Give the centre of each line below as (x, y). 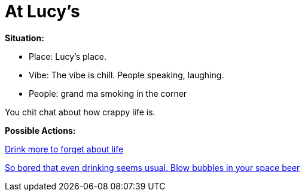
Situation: (25, 38)
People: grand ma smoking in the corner (108, 93)
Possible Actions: (40, 130)
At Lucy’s (42, 11)
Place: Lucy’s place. (68, 56)
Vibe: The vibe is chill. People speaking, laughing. (126, 75)
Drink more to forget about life (64, 149)
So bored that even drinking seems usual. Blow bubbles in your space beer (152, 167)
